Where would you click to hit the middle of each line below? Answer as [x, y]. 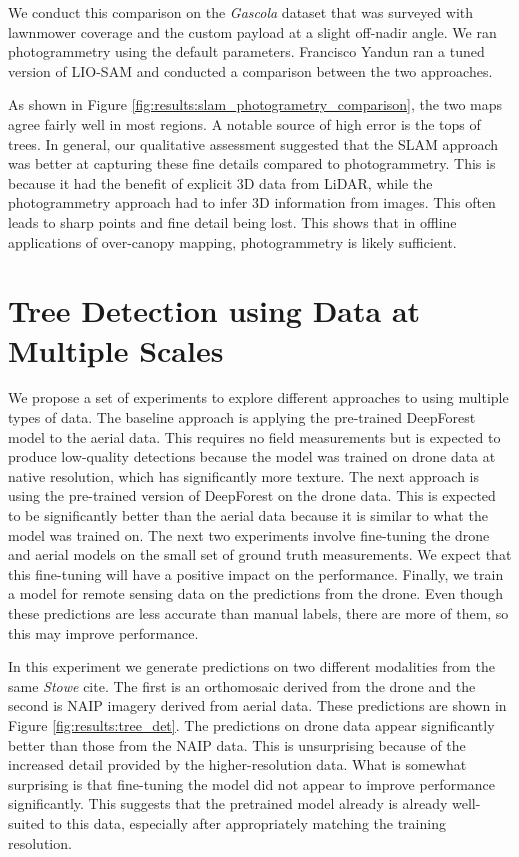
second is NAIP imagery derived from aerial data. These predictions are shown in [257, 705]
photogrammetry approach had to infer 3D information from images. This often [252, 202]
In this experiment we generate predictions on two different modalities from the [251, 666]
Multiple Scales [116, 349]
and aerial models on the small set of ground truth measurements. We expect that [260, 554]
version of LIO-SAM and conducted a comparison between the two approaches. [250, 70]
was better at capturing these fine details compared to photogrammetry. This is [252, 163]
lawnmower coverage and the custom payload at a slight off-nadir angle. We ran [252, 31]
